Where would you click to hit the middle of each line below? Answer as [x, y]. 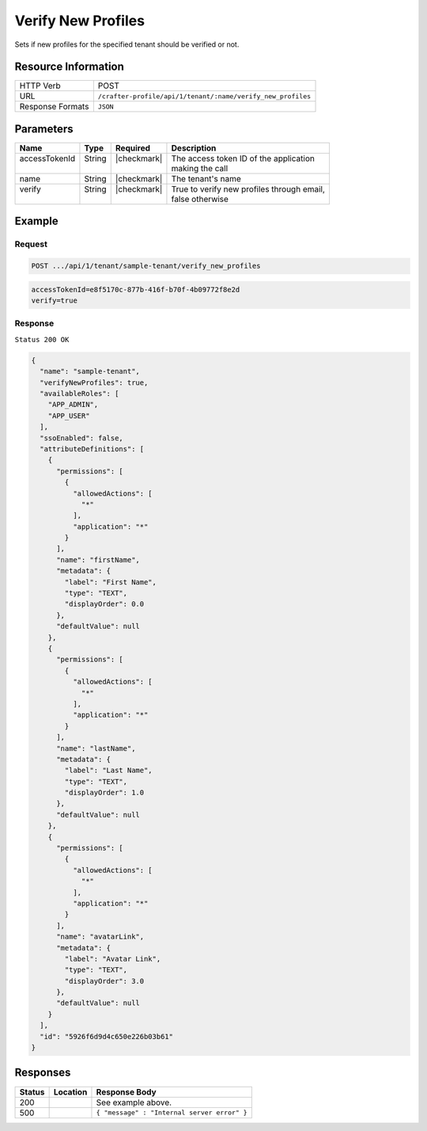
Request [31, 244]
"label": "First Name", [111, 582]
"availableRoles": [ [79, 393]
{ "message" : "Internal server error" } [172, 1113]
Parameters [44, 129]
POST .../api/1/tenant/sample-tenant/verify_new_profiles [146, 266]
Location [70, 1091]
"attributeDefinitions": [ [92, 449]
